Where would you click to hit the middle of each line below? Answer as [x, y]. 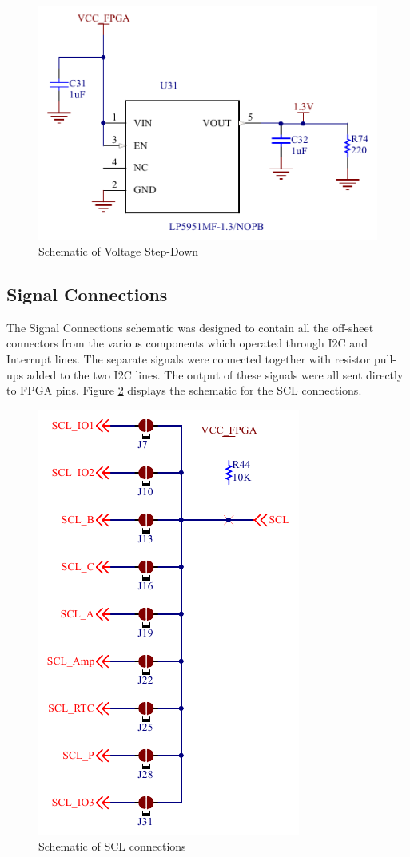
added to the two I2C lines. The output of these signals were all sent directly [215, 374]
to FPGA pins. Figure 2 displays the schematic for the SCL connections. [184, 390]
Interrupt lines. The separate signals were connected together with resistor [189, 358]
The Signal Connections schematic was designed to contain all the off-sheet [190, 327]
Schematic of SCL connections [112, 846]
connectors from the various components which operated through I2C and [187, 343]
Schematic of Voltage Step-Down [119, 250]
